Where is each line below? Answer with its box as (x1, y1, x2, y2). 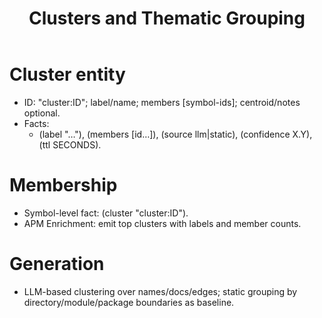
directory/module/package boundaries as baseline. (23, 296, 235, 308)
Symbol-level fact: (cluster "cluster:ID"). (23, 207, 189, 219)
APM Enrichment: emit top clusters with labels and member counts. (23, 217, 302, 229)
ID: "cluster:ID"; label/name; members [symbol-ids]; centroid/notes (23, 96, 301, 108)
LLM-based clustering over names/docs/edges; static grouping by (23, 285, 298, 297)
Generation (9, 253, 105, 276)
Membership (9, 174, 118, 197)
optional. (23, 107, 61, 119)
